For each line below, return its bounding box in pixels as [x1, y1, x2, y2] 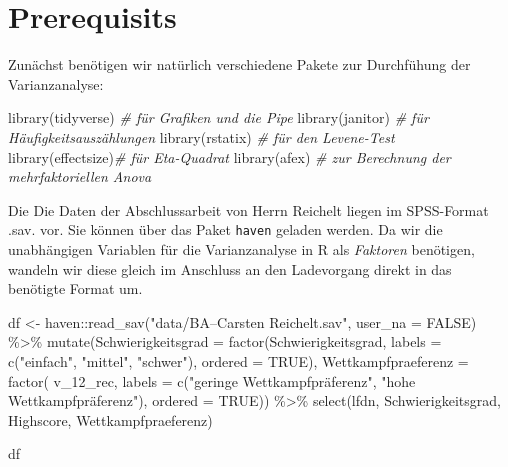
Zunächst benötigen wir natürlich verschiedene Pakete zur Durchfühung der [8, 54, 471, 75]
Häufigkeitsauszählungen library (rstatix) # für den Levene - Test [8, 126, 395, 147]
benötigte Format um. [8, 278, 143, 299]
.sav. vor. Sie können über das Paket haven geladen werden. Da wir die [8, 219, 443, 240]
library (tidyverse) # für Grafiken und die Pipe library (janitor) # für [8, 107, 429, 128]
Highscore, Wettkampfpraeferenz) [8, 409, 213, 430]
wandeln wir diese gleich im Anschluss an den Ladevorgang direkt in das [8, 258, 452, 279]
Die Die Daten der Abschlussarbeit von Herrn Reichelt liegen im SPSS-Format [8, 199, 489, 220]
